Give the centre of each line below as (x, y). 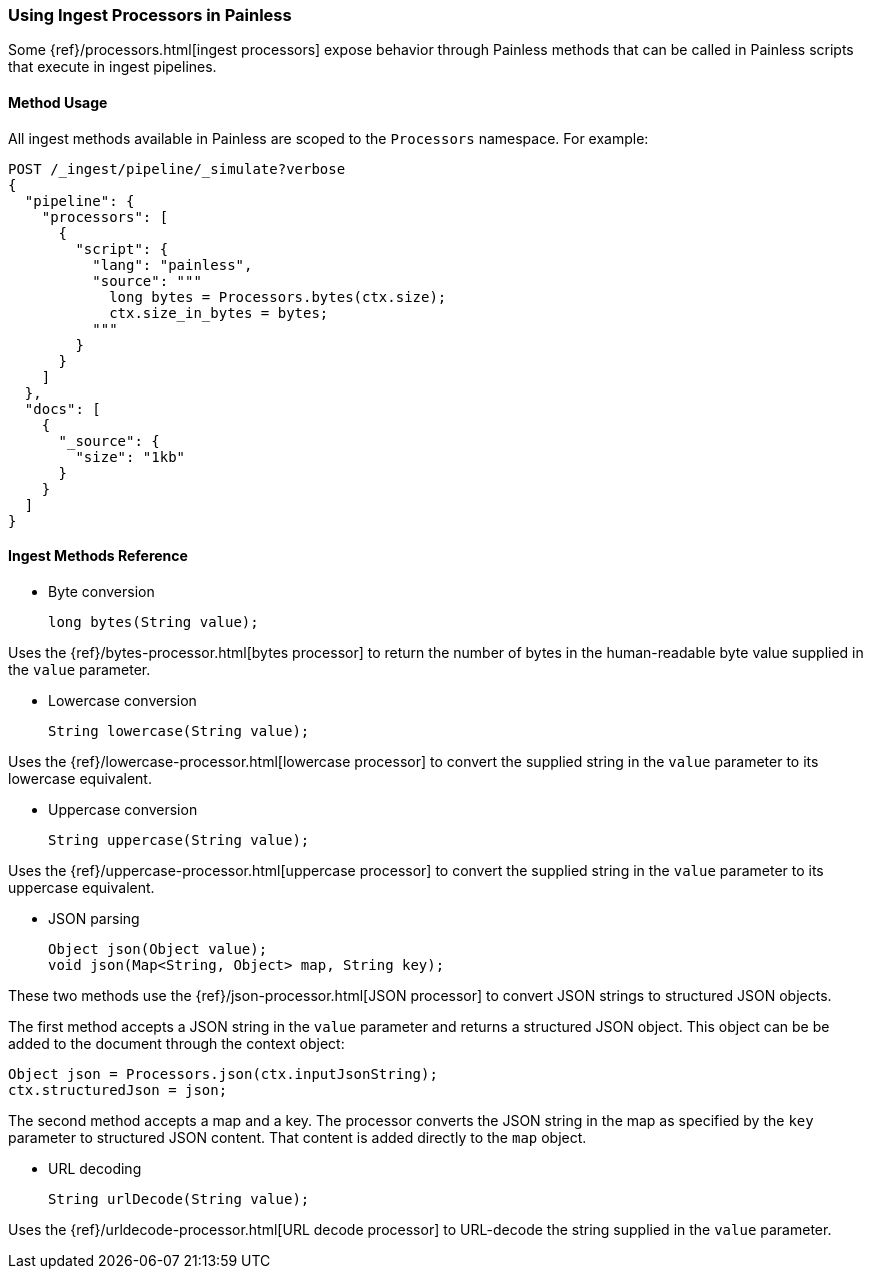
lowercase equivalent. (80, 778)
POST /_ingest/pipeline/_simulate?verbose (177, 168)
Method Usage (58, 102)
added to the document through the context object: (176, 1043)
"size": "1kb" (130, 456)
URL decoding (95, 1168)
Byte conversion (101, 591)
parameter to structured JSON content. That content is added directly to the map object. (297, 1137)
